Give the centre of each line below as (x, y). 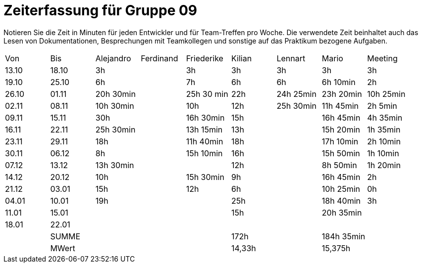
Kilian (242, 58)
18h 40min (341, 200)
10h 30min (115, 106)
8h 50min (339, 165)
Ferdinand (159, 58)
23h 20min (342, 94)
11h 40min (205, 141)
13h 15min (204, 129)
